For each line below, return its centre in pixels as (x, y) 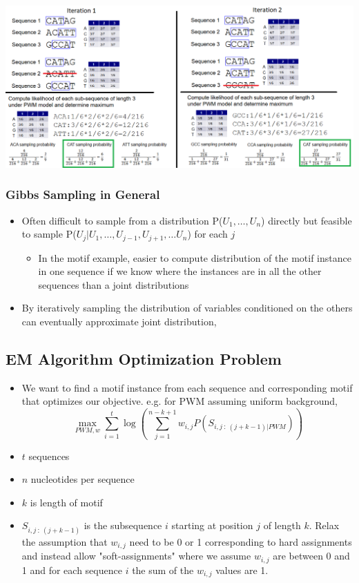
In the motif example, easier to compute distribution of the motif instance (195, 257)
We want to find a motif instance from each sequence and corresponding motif (187, 387)
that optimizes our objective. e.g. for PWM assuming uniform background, (179, 401)
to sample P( (49, 234)
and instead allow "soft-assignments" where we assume (136, 556)
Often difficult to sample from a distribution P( (122, 220)
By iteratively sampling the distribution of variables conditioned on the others (187, 308)
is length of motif (66, 502)
